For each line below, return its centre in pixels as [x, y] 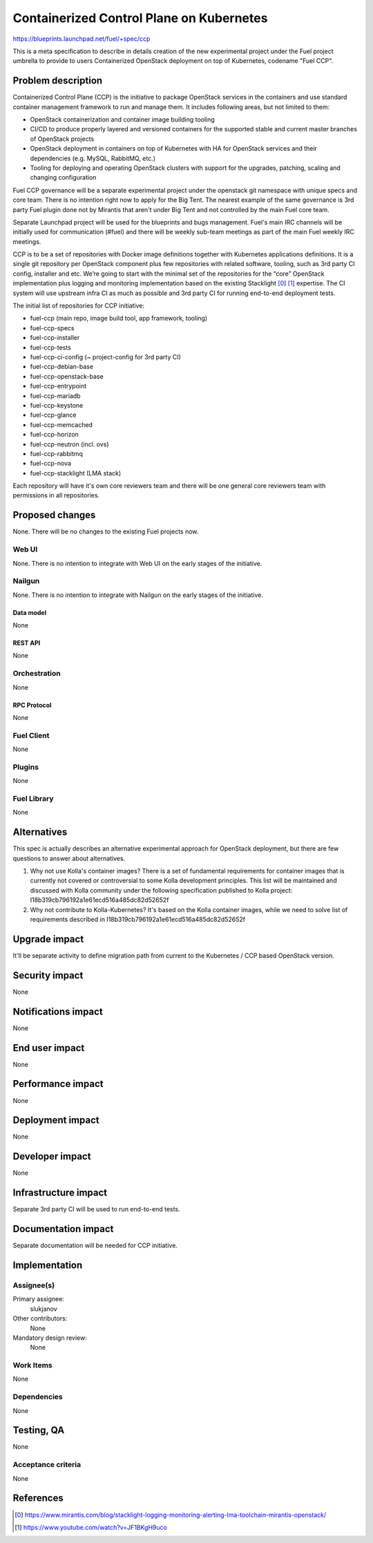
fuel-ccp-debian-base [61, 367]
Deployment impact [56, 1120]
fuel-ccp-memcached [61, 424]
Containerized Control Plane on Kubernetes [140, 18]
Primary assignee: [39, 1299]
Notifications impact [58, 1011]
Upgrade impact [48, 939]
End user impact [49, 1048]
